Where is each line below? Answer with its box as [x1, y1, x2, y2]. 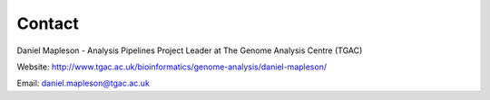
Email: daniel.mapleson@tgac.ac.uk [16, 77, 150, 89]
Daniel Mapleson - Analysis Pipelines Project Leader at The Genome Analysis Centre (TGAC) [16, 45, 363, 56]
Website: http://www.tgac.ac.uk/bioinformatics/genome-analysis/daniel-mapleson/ [16, 61, 327, 72]
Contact [16, 14, 79, 33]
